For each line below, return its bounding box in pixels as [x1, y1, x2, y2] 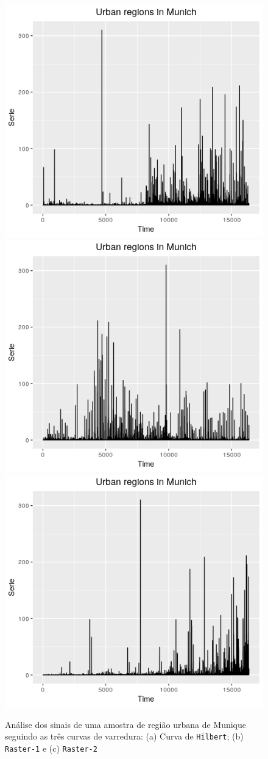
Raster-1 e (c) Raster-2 [5, 741, 97, 754]
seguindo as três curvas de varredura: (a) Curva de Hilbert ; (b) [5, 730, 244, 743]
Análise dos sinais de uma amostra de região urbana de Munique [5, 718, 247, 730]
